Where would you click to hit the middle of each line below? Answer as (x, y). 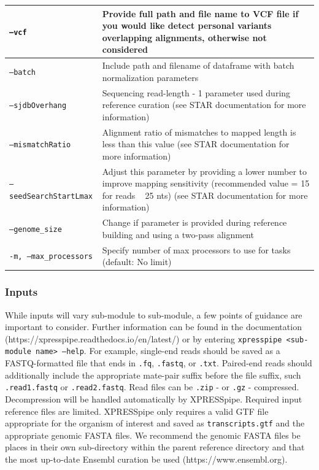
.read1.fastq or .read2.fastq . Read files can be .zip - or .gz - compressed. (152, 387)
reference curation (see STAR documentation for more (204, 105)
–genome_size (36, 230)
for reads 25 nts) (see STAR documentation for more (205, 195)
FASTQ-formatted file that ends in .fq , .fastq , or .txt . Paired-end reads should (159, 363)
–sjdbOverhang (38, 106)
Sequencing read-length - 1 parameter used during (196, 92)
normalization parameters (150, 77)
